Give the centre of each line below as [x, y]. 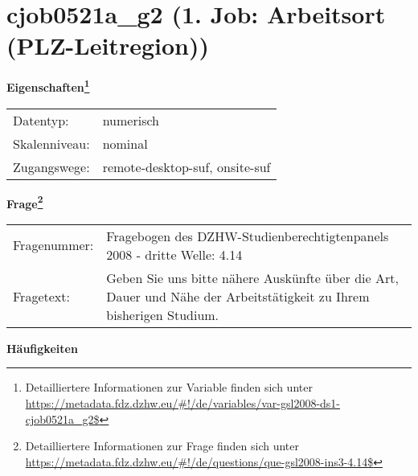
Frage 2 [25, 202]
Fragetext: [41, 296]
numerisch [131, 120]
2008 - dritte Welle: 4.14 [174, 254]
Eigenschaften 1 [48, 86]
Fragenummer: [53, 245]
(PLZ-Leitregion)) [108, 45]
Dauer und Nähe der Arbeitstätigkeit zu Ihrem [238, 296]
